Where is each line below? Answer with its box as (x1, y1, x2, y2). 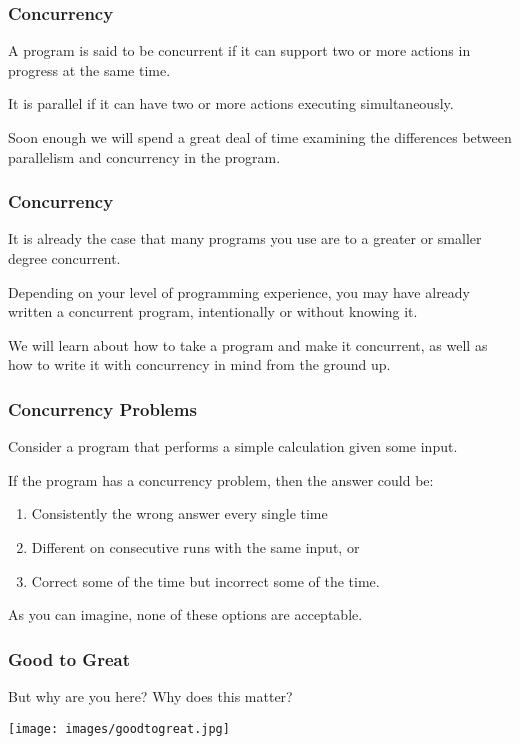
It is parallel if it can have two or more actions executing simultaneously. (8, 93, 454, 114)
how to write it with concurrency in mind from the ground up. (8, 354, 391, 375)
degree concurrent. (8, 248, 121, 268)
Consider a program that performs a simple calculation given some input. (8, 436, 458, 457)
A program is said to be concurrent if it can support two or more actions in (8, 40, 471, 61)
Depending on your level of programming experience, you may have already (8, 281, 471, 302)
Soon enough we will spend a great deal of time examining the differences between (8, 127, 512, 147)
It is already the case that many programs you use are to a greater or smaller (8, 228, 482, 249)
